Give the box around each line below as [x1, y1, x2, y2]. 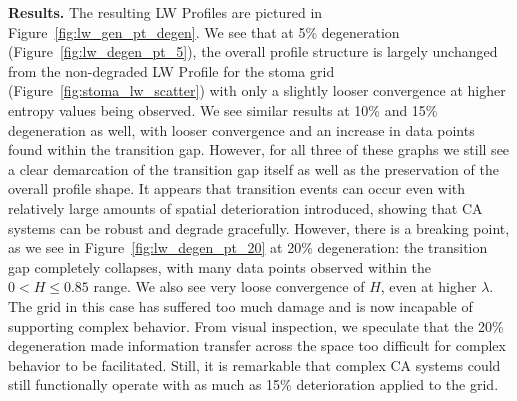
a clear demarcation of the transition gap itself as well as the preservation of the [8, 158, 499, 179]
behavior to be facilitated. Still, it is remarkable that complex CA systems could [8, 354, 501, 375]
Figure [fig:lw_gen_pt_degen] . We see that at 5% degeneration [8, 21, 400, 42]
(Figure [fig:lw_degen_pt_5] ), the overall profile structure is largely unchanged [8, 41, 498, 62]
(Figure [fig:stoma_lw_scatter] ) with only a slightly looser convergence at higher [8, 80, 506, 101]
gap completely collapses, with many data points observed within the [8, 256, 432, 277]
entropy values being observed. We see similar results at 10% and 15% [8, 99, 438, 120]
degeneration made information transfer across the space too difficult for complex [8, 335, 506, 356]
